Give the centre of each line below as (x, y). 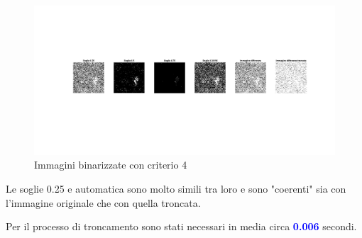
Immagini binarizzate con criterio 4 (111, 165)
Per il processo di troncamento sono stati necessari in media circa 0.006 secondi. (181, 226)
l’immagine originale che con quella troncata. (103, 202)
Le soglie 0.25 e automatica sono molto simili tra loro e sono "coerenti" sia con (176, 188)
